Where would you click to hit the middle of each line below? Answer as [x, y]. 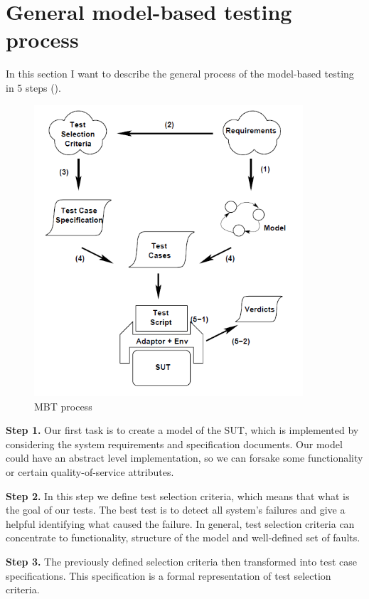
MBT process [63, 406]
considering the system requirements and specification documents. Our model [174, 444]
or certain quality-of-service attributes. [90, 472]
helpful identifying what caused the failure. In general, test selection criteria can [180, 523]
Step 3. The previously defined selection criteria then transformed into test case [182, 561]
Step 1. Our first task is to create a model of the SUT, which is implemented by [182, 430]
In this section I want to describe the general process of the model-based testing [180, 74]
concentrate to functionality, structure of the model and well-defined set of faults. [183, 537]
